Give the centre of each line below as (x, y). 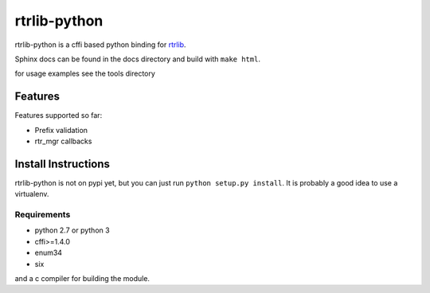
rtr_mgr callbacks (63, 141)
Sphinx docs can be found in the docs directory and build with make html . (137, 59)
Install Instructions (63, 164)
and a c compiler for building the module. (82, 279)
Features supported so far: (59, 115)
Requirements (43, 215)
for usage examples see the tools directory (85, 74)
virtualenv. (32, 194)
